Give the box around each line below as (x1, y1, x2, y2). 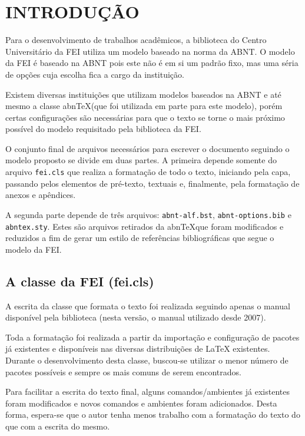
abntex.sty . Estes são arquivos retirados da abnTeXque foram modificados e (5, 220, 284, 232)
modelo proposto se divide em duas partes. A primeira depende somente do (5, 154, 277, 166)
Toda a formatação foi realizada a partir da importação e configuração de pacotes (5, 331, 300, 343)
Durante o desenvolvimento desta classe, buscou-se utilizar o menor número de (5, 354, 289, 366)
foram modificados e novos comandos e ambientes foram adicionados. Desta (5, 397, 277, 409)
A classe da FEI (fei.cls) (5, 272, 154, 290)
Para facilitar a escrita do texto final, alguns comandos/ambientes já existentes (5, 385, 290, 398)
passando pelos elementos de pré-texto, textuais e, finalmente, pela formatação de (5, 177, 300, 189)
